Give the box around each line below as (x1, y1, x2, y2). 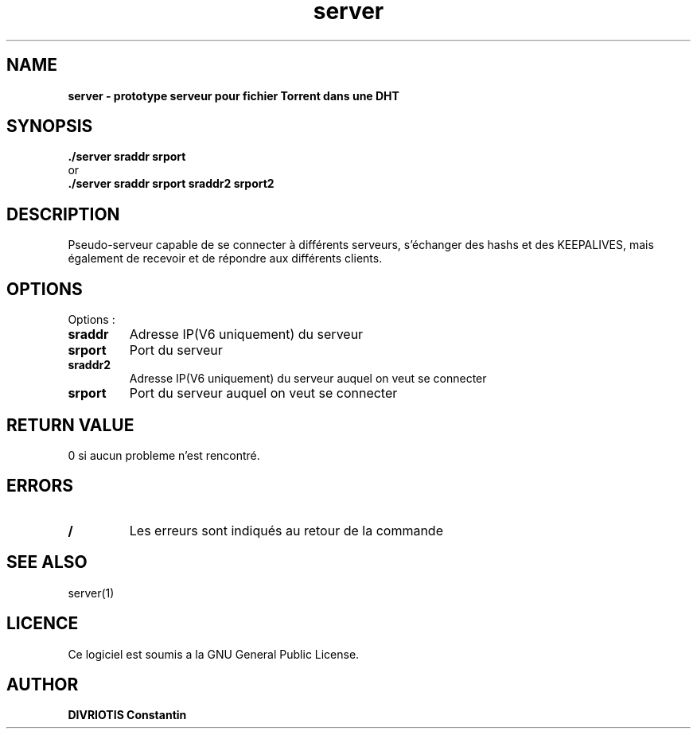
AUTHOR (6, 674, 79, 694)
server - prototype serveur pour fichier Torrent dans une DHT (68, 88, 399, 103)
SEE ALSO (6, 552, 88, 573)
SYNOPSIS (6, 116, 93, 137)
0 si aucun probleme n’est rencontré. (68, 448, 260, 462)
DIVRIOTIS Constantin (68, 708, 187, 722)
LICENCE (6, 613, 79, 634)
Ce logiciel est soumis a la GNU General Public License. (68, 647, 360, 661)
